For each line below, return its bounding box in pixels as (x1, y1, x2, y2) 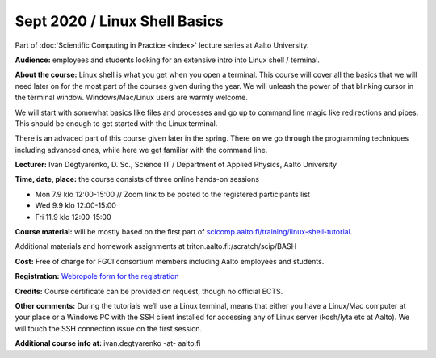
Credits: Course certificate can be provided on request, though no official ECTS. (15, 286, 283, 296)
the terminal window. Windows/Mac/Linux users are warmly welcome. (15, 93, 248, 103)
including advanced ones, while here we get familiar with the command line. (15, 145, 268, 154)
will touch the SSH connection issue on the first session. (15, 323, 203, 333)
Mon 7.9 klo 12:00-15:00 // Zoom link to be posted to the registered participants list (35, 189, 311, 199)
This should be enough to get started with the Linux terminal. (15, 118, 218, 128)
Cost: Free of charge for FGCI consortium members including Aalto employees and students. (15, 256, 325, 266)
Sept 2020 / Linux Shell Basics (15, 12, 224, 30)
